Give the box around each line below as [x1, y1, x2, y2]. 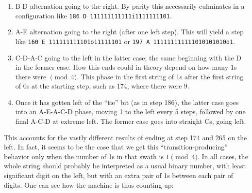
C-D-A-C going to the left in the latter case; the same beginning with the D [15, 52, 242, 62]
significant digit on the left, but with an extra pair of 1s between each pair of [4, 170, 234, 180]
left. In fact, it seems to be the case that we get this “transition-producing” [4, 142, 228, 152]
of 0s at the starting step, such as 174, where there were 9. [15, 81, 189, 91]
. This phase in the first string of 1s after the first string [77, 71, 244, 81]
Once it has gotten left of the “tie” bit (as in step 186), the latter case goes [15, 97, 239, 107]
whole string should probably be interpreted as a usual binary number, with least [4, 161, 246, 171]
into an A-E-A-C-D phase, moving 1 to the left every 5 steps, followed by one [15, 106, 246, 117]
